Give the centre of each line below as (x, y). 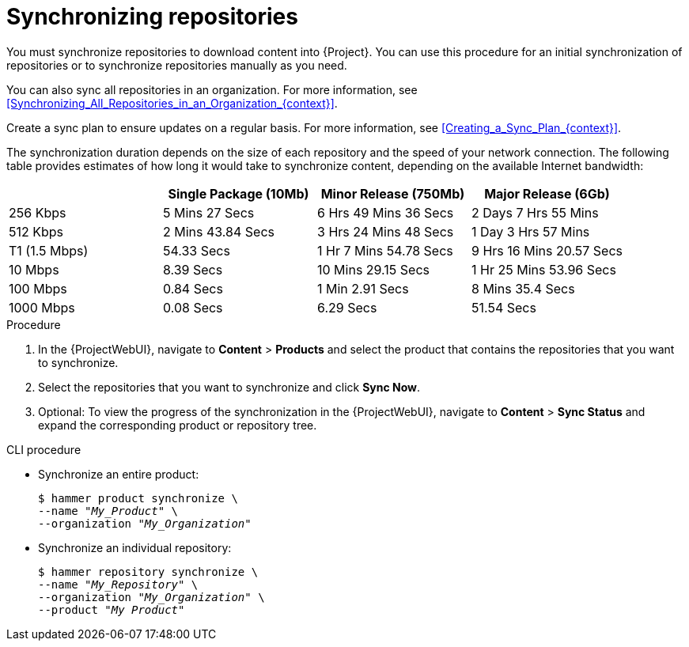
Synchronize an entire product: (119, 474)
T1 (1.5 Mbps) (49, 250)
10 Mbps (34, 269)
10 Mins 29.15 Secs (374, 269)
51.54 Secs (504, 307)
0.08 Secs (193, 307)
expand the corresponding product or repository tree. (178, 425)
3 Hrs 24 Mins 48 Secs (386, 231)
